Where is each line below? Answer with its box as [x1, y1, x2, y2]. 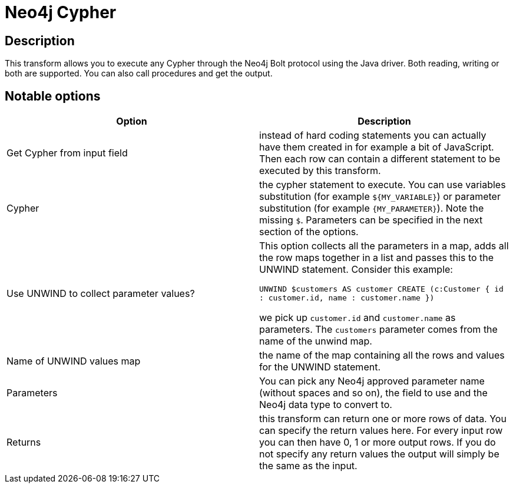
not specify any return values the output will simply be [259, 448, 499, 460]
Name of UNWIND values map [6, 355, 141, 367]
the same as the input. [259, 460, 358, 472]
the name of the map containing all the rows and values [259, 349, 505, 362]
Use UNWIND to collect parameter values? [6, 288, 195, 300]
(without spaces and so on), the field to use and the [259, 387, 488, 399]
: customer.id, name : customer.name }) [259, 293, 435, 303]
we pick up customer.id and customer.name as [259, 312, 456, 324]
